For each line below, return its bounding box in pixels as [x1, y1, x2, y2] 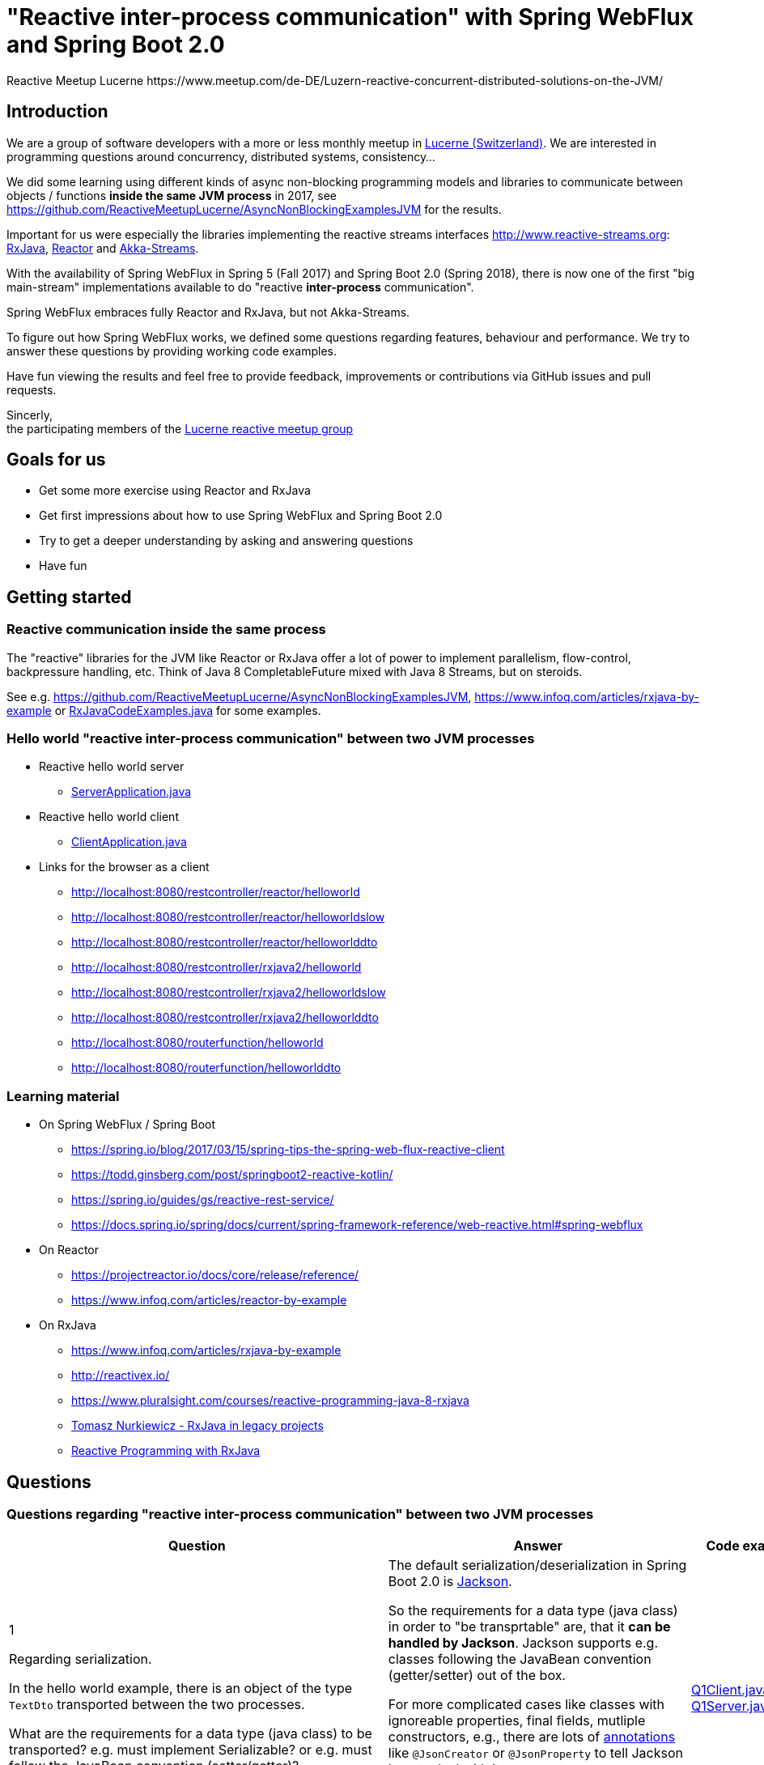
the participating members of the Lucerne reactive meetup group [6, 421, 354, 436]
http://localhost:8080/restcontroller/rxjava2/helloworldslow [71, 985, 386, 1000]
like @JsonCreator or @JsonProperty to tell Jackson [388, 1745, 683, 1762]
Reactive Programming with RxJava [71, 1444, 261, 1458]
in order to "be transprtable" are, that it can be [388, 1618, 671, 1635]
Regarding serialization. [9, 1651, 152, 1668]
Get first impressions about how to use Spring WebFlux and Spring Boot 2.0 [39, 508, 443, 523]
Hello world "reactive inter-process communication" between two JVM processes [6, 730, 535, 747]
